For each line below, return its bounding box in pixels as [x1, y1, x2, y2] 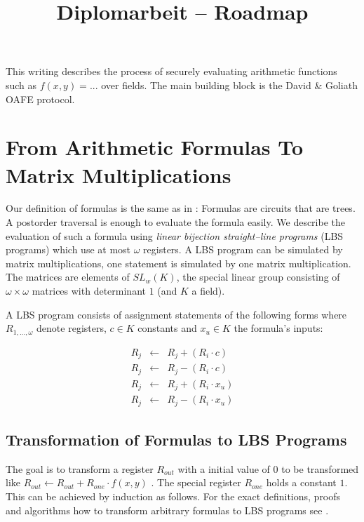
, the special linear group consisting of [176, 269, 340, 284]
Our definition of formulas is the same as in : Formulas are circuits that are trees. [6, 201, 356, 215]
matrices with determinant [32, 283, 146, 298]
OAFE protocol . [6, 91, 75, 106]
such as [6, 77, 37, 92]
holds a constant [266, 475, 337, 490]
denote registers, [36, 321, 107, 335]
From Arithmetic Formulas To [6, 133, 304, 161]
